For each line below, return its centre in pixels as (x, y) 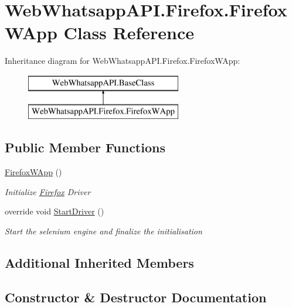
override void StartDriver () (55, 211)
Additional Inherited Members (99, 263)
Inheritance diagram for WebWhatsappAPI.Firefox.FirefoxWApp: (123, 61)
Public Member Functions (85, 147)
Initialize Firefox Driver (48, 191)
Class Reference (129, 33)
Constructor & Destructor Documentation (136, 297)
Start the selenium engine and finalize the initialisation (103, 231)
